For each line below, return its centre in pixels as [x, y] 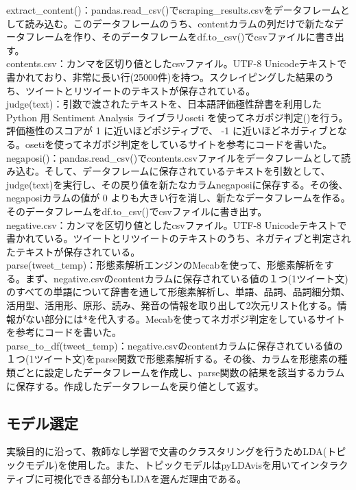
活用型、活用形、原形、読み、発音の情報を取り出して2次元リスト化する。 [172, 305]
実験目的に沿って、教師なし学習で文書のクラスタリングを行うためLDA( [167, 451]
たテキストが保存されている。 [73, 251]
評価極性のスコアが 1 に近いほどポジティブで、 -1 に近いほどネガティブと [172, 131]
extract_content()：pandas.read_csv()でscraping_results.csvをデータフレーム [174, 10]
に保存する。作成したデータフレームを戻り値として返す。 [135, 385]
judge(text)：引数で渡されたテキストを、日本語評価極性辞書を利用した [164, 104]
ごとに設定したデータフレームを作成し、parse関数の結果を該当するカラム [180, 372]
